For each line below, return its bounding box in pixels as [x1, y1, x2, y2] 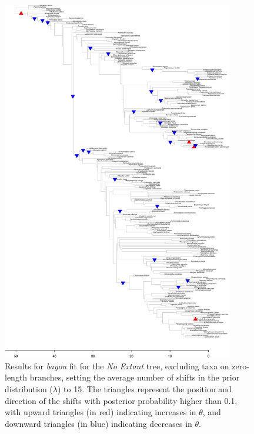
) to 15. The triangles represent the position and [58, 383, 232, 395]
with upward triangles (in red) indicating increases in [5, 406, 196, 418]
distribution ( [5, 383, 53, 395]
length [5, 371, 28, 383]
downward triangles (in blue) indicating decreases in [5, 417, 192, 429]
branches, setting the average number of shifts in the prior [29, 371, 240, 383]
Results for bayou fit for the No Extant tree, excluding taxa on [5, 359, 229, 372]
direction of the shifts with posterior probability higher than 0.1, [5, 394, 238, 406]
